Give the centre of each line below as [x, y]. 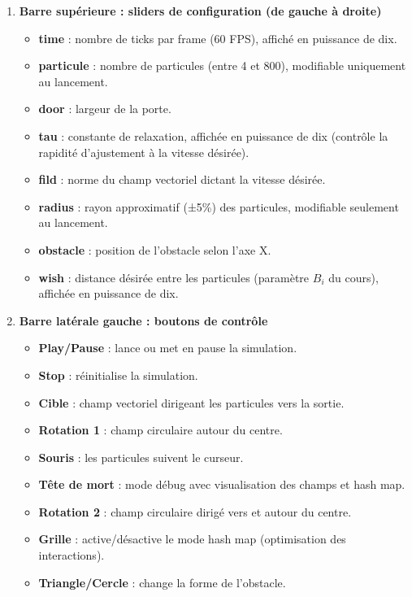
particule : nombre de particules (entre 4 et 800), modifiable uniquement [222, 65]
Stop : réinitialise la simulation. [118, 375]
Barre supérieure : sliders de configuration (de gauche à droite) [200, 11]
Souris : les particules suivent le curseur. [141, 457]
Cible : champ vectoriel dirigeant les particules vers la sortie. [191, 402]
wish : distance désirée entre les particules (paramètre [174, 277]
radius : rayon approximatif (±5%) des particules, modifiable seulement [219, 206]
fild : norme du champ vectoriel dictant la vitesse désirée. [182, 179]
